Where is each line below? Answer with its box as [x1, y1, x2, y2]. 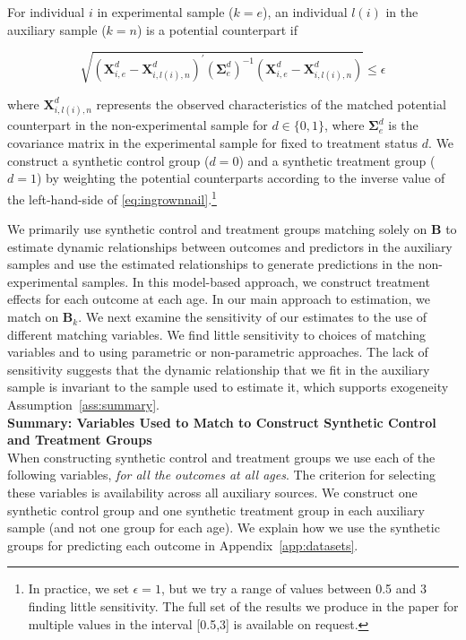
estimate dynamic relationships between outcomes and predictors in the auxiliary [7, 237, 453, 255]
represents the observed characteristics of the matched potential [96, 94, 446, 113]
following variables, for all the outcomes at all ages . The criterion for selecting [7, 465, 436, 484]
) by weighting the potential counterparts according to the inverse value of [36, 169, 445, 187]
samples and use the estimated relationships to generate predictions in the [7, 255, 415, 273]
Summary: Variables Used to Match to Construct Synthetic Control [7, 412, 436, 431]
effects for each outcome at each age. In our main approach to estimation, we [7, 290, 430, 308]
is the [388, 116, 419, 134]
